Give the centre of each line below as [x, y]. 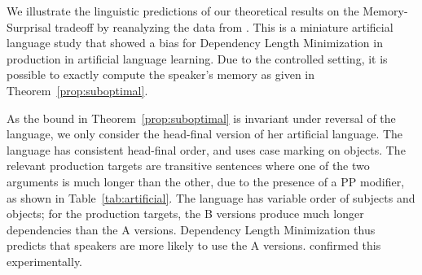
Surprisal [29, 26]
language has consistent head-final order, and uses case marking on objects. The [206, 149]
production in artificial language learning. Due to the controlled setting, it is [197, 58]
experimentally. [45, 261]
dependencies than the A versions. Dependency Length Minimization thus [191, 229]
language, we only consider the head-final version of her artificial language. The [205, 134]
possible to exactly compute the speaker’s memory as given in [161, 74]
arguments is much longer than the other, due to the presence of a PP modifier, [206, 181]
